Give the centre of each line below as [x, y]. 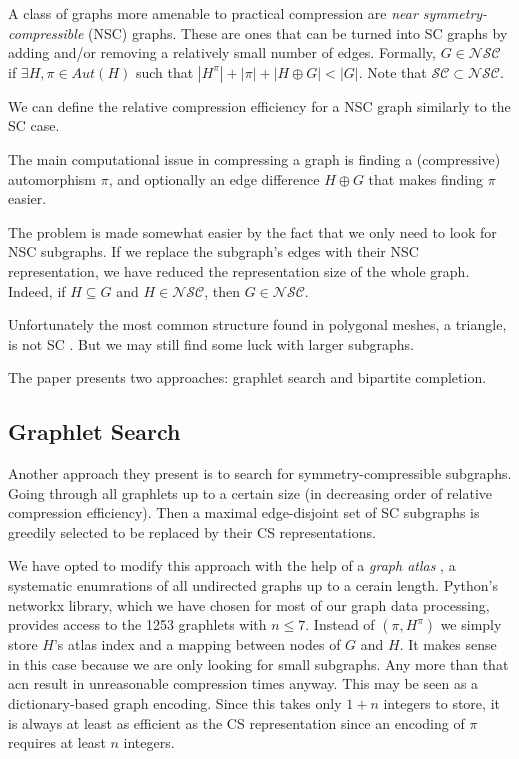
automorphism [52, 178]
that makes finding [426, 178]
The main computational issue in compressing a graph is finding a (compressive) [254, 158]
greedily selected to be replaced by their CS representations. [192, 531]
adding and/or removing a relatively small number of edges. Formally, [222, 52]
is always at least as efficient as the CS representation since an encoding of [236, 722]
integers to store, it [441, 703]
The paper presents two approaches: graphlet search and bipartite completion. [247, 377]
